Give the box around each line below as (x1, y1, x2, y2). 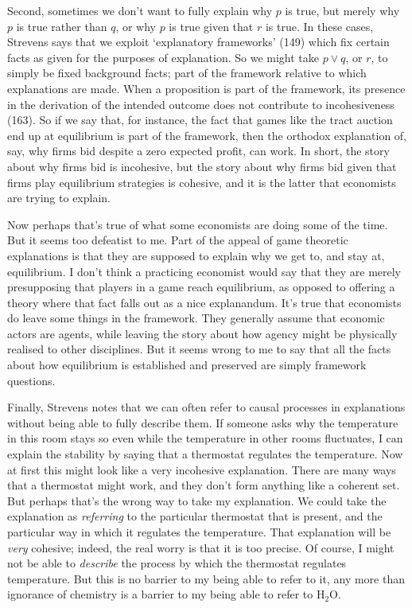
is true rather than (16, 18, 107, 34)
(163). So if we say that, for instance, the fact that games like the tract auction (7, 111, 393, 128)
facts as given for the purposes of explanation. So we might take (7, 49, 319, 65)
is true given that (169, 18, 254, 34)
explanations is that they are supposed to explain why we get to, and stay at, (7, 247, 385, 263)
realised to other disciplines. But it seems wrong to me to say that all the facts (7, 341, 391, 357)
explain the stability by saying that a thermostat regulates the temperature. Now (7, 446, 403, 462)
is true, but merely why (285, 2, 400, 18)
